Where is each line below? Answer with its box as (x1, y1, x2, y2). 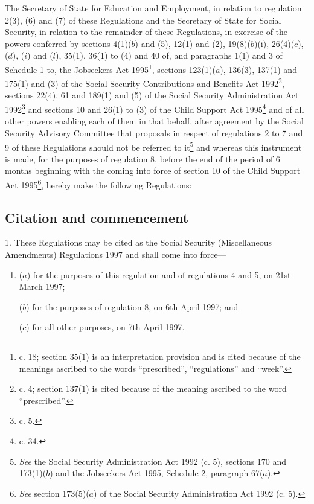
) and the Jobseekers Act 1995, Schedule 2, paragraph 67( (50, 467, 263, 479)
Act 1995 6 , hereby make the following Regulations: (5, 176, 192, 191)
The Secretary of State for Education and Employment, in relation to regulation (5, 2, 302, 14)
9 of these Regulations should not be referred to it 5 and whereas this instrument (5, 139, 302, 153)
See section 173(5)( (19, 486, 89, 499)
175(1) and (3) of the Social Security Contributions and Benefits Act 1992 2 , (5, 75, 284, 89)
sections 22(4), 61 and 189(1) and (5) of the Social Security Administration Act (5, 89, 299, 101)
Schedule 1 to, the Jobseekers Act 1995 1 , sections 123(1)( (5, 61, 216, 75)
